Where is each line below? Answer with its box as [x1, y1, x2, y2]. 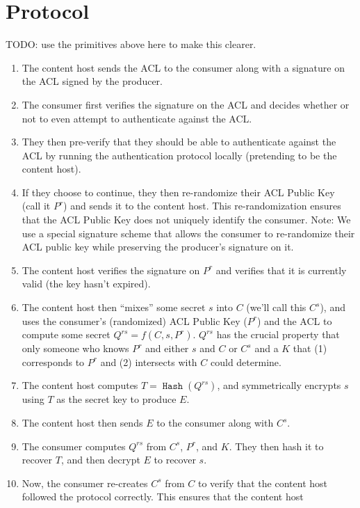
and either [145, 341, 189, 356]
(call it [22, 198, 51, 213]
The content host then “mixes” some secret [22, 300, 206, 315]
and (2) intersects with [100, 354, 197, 369]
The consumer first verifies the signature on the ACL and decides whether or [22, 97, 350, 111]
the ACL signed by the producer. [22, 74, 163, 88]
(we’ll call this [246, 300, 306, 315]
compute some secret [22, 327, 111, 342]
